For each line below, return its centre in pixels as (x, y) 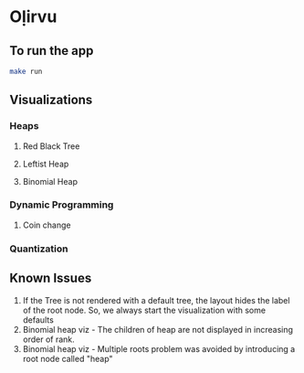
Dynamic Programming (62, 205)
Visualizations (51, 100)
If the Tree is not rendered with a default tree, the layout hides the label (156, 300)
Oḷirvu (33, 17)
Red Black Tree (51, 146)
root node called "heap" (68, 358)
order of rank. (48, 339)
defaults (38, 320)
